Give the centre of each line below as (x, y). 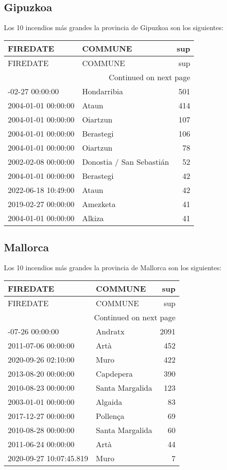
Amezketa (99, 204)
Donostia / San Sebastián (125, 161)
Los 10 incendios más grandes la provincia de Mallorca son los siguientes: (113, 267)
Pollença (110, 416)
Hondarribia (103, 91)
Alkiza (93, 218)
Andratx (110, 331)
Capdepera (114, 373)
